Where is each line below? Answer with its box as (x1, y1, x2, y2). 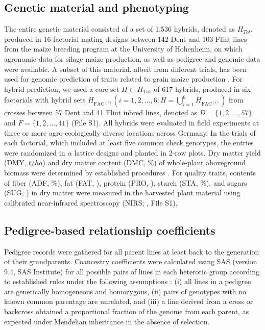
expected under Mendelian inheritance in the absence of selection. (4, 316, 210, 326)
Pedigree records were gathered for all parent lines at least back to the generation (4, 246, 259, 257)
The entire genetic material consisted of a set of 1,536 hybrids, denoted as (4, 23, 235, 34)
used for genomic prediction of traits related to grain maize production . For (4, 73, 243, 84)
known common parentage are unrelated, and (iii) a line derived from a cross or (4, 296, 253, 307)
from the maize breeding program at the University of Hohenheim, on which (4, 43, 243, 54)
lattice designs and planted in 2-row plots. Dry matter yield (74, 147, 261, 158)
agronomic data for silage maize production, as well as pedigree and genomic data (4, 53, 260, 64)
